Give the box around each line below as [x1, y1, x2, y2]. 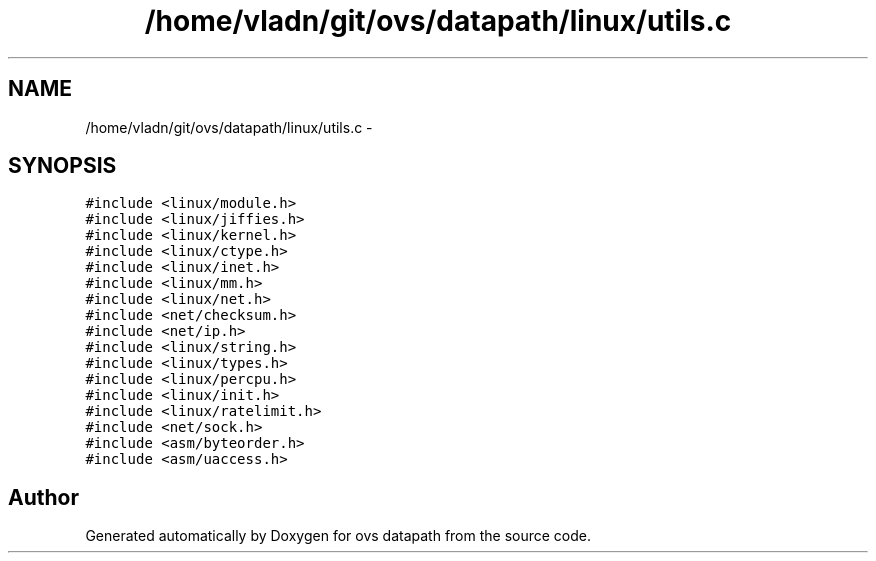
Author [8, 484, 79, 510]
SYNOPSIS [8, 153, 117, 179]
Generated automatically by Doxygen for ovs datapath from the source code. [85, 527, 592, 545]
